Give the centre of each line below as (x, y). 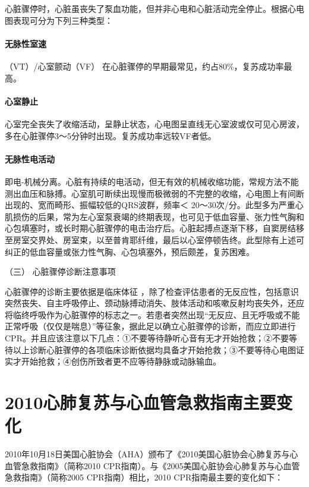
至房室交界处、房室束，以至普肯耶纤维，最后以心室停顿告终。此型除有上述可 (154, 239)
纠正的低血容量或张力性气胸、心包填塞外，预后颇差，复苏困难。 (130, 251)
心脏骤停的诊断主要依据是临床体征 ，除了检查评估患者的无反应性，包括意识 (152, 291)
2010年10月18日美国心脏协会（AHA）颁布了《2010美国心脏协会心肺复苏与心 (152, 454)
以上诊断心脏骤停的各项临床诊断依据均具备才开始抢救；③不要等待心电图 (154, 349)
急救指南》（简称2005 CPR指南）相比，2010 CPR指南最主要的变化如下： (144, 477)
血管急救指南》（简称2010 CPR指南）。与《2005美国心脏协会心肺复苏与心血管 (152, 465)
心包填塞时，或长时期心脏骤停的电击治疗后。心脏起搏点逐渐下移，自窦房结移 (154, 228)
